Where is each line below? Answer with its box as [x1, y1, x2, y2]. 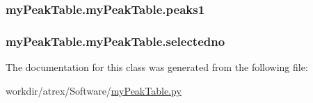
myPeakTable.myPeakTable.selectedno [6, 32, 225, 49]
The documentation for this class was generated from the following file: [6, 60, 308, 74]
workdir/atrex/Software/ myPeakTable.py [6, 83, 182, 97]
